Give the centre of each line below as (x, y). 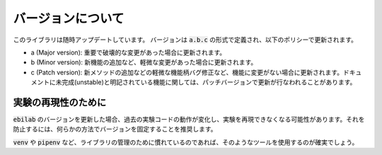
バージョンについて (69, 18)
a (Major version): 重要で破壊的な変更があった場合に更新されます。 (128, 52)
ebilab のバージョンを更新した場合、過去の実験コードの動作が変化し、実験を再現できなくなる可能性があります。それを (189, 120)
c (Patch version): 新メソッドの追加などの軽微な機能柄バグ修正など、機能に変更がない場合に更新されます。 (187, 72)
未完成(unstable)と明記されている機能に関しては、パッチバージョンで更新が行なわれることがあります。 (206, 82)
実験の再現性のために (59, 102)
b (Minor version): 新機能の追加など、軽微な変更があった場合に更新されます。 (144, 62)
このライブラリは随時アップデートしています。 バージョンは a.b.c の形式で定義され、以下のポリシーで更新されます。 (185, 40)
